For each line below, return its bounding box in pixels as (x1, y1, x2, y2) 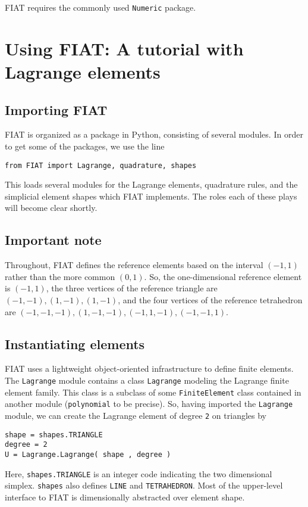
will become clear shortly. (5, 201, 98, 214)
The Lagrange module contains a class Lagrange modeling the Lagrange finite (5, 374, 289, 387)
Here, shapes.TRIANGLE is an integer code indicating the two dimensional (5, 467, 272, 480)
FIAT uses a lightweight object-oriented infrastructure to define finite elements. (5, 362, 294, 375)
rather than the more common (5, 270, 115, 282)
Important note (5, 231, 102, 249)
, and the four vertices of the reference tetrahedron (118, 294, 303, 306)
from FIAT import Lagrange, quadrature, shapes (5, 161, 197, 170)
